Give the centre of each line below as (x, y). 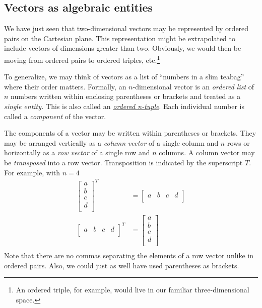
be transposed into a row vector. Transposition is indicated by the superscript (123, 162)
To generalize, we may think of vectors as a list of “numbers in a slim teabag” (124, 77)
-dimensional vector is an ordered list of (193, 86)
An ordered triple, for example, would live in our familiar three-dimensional (133, 290)
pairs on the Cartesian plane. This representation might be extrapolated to (120, 38)
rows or (238, 142)
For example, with (32, 172)
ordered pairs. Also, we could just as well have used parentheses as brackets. (122, 265)
